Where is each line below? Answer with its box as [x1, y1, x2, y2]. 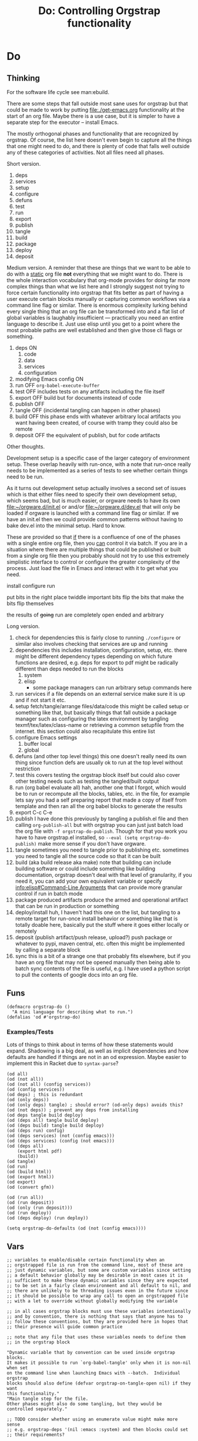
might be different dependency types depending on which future [15, 653, 173, 659]
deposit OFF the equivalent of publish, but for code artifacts [15, 432, 160, 438]
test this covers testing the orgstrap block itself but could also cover [15, 772, 180, 778]
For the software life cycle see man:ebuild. [6, 89, 109, 95]
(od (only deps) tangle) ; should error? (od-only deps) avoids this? [6, 1102, 183, 1108]
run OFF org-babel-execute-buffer [15, 382, 100, 388]
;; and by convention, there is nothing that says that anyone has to [6, 1313, 183, 1319]
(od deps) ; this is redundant [6, 1092, 83, 1098]
